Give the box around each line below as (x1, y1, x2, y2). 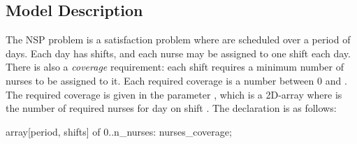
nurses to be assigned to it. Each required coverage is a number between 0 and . (6, 73, 347, 87)
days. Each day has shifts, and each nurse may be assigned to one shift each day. (6, 45, 351, 60)
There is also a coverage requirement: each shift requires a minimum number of (6, 59, 344, 74)
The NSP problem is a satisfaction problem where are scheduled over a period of (6, 32, 351, 47)
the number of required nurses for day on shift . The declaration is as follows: (6, 101, 337, 115)
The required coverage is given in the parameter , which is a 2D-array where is (6, 87, 342, 101)
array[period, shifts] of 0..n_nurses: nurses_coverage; (6, 124, 232, 138)
